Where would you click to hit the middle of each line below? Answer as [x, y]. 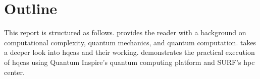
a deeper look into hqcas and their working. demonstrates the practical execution [129, 52]
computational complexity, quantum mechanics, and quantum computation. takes [130, 42]
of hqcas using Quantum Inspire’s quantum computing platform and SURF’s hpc [129, 62]
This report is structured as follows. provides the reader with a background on [125, 32]
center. [14, 72]
